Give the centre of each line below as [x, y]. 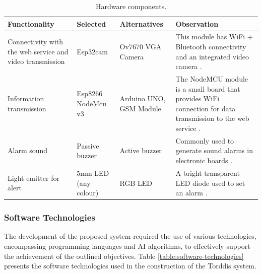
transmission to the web [212, 118]
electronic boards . [204, 160]
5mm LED [93, 173]
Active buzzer [141, 150]
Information [26, 98]
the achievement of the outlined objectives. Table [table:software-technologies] [124, 256]
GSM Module [140, 108]
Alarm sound [28, 150]
